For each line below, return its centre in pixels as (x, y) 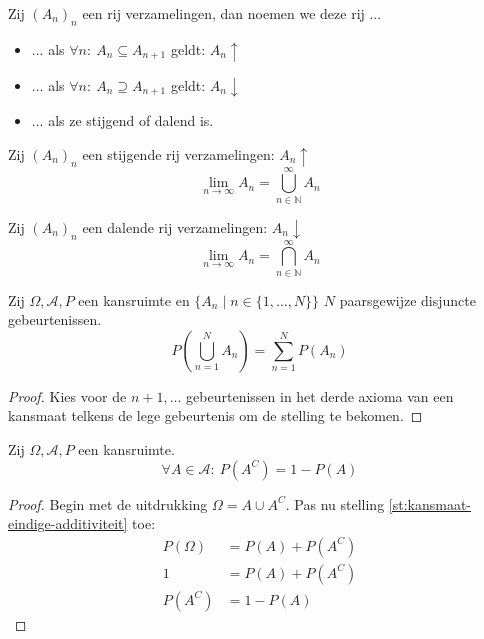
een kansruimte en (134, 299)
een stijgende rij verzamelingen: (178, 153)
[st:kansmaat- (430, 503)
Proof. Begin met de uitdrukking (108, 503)
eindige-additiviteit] (68, 523)
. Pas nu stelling (335, 503)
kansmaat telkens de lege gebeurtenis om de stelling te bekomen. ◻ (215, 415)
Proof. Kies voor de (67, 395)
